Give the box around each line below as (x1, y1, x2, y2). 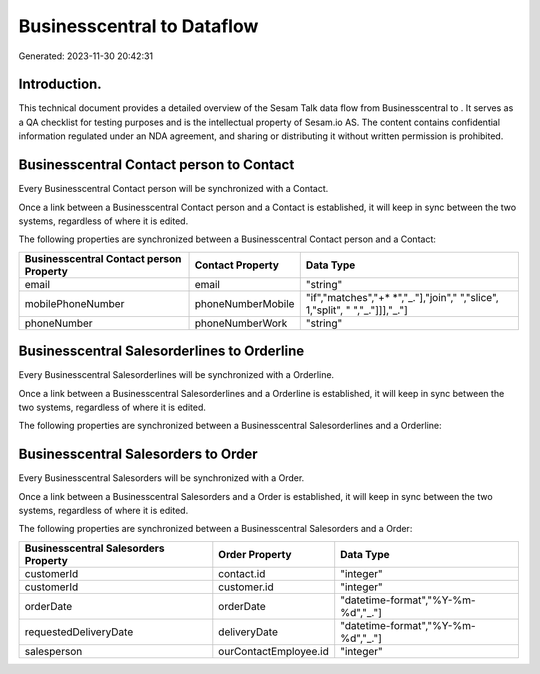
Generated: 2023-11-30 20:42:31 (18, 50, 154, 62)
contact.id (218, 566, 266, 580)
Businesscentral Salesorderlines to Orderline (18, 343, 305, 360)
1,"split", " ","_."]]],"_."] (305, 303, 409, 317)
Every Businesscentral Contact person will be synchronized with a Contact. (18, 183, 329, 195)
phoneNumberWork (194, 316, 288, 330)
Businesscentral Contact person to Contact (18, 156, 295, 174)
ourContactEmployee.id (218, 644, 330, 658)
